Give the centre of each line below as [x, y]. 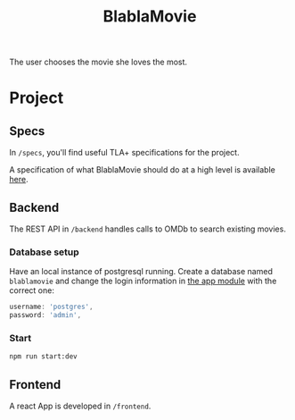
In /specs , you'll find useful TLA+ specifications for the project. [124, 153]
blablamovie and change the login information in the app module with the [143, 281]
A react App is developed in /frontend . [80, 406]
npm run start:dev [43, 357]
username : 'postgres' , [51, 307]
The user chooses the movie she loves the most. [98, 62]
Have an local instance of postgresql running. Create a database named [141, 272]
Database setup [45, 252]
